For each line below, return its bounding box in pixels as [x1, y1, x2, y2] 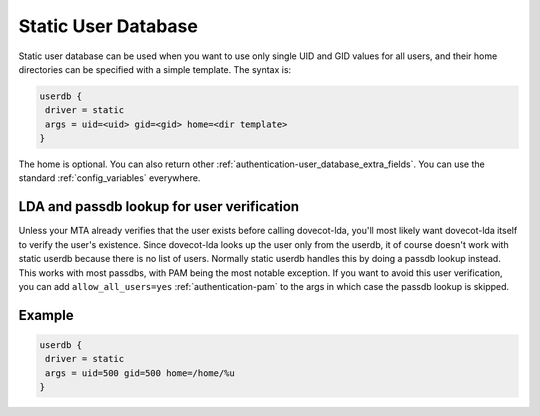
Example [18, 306, 74, 324]
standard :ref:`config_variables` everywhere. [18, 172, 201, 184]
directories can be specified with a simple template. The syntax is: [18, 63, 292, 75]
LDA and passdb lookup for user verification [18, 198, 300, 215]
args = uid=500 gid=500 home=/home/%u [45, 367, 235, 379]
